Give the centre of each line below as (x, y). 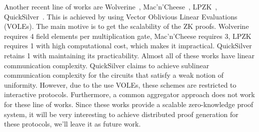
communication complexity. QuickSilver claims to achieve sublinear (107, 65)
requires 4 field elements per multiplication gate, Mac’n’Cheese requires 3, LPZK (128, 36)
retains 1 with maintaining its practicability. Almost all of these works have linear (129, 55)
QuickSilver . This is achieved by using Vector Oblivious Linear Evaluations (121, 16)
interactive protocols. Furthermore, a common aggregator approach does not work (129, 94)
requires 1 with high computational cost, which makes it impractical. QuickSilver (128, 46)
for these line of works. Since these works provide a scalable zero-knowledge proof (129, 104)
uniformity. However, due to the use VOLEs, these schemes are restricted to (120, 84)
